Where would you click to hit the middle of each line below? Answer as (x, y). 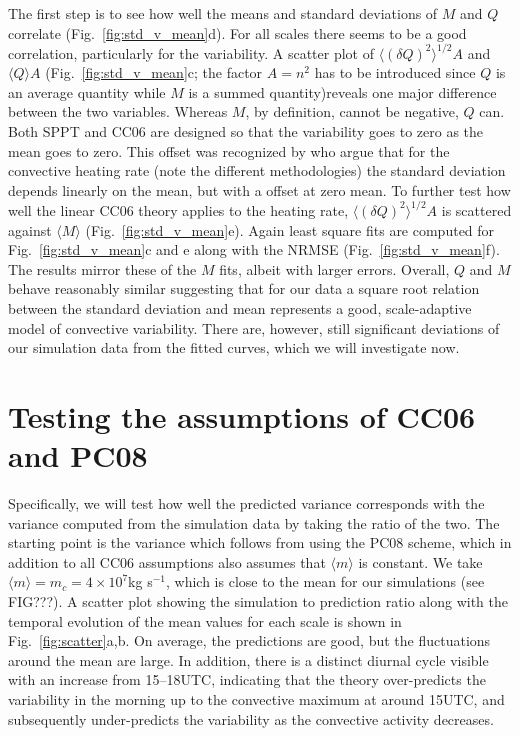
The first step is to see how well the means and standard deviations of (223, 13)
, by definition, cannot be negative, (352, 111)
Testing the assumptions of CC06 (242, 415)
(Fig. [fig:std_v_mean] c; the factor (154, 72)
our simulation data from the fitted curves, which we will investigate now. (234, 347)
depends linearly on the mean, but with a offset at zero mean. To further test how (259, 189)
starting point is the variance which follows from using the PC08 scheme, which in (260, 542)
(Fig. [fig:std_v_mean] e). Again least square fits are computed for (290, 229)
